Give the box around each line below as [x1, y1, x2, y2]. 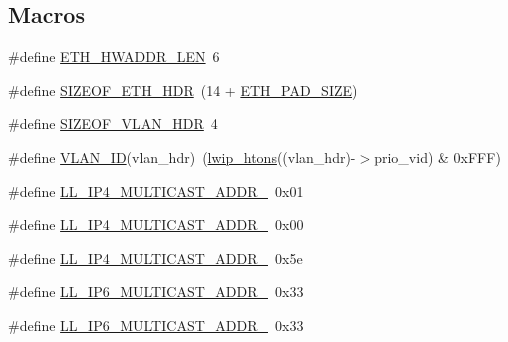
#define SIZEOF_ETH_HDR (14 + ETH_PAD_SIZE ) [8, 79, 358, 100]
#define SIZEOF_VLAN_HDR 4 [8, 113, 218, 134]
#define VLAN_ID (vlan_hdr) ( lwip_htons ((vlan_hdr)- [8, 146, 356, 167]
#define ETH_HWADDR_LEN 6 [8, 46, 220, 67]
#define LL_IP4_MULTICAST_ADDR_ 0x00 [8, 214, 304, 235]
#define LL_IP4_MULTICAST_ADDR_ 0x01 [8, 180, 304, 201]
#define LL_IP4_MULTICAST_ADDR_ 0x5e [8, 247, 303, 268]
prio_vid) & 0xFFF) [374, 146, 501, 167]
